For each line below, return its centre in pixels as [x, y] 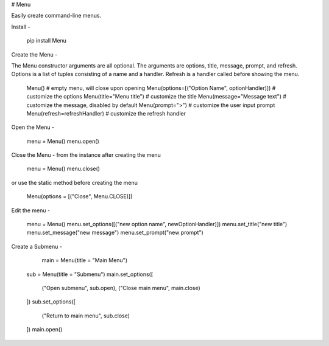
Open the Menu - [33, 127]
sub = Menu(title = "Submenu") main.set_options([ [90, 274]
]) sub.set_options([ [51, 302]
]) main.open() [44, 330]
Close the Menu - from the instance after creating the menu [86, 155]
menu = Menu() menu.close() [63, 169]
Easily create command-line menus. [56, 16]
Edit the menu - [31, 210]
